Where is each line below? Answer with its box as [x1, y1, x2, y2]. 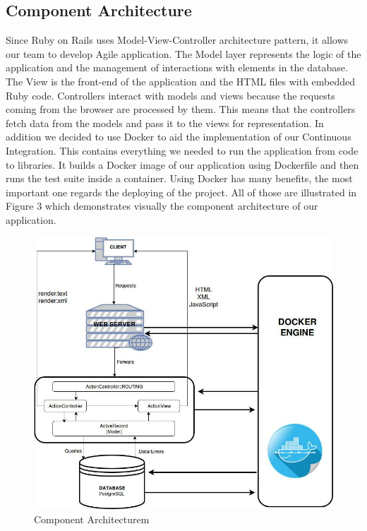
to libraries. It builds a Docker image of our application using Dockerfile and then [6, 157, 359, 172]
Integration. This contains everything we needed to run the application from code [6, 143, 359, 157]
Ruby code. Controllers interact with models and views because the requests [6, 88, 335, 102]
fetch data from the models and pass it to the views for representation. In [6, 115, 324, 130]
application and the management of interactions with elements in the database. [6, 60, 348, 75]
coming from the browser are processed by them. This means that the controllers [6, 102, 356, 117]
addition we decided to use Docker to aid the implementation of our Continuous [6, 129, 351, 144]
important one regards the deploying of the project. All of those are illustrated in [6, 184, 357, 199]
